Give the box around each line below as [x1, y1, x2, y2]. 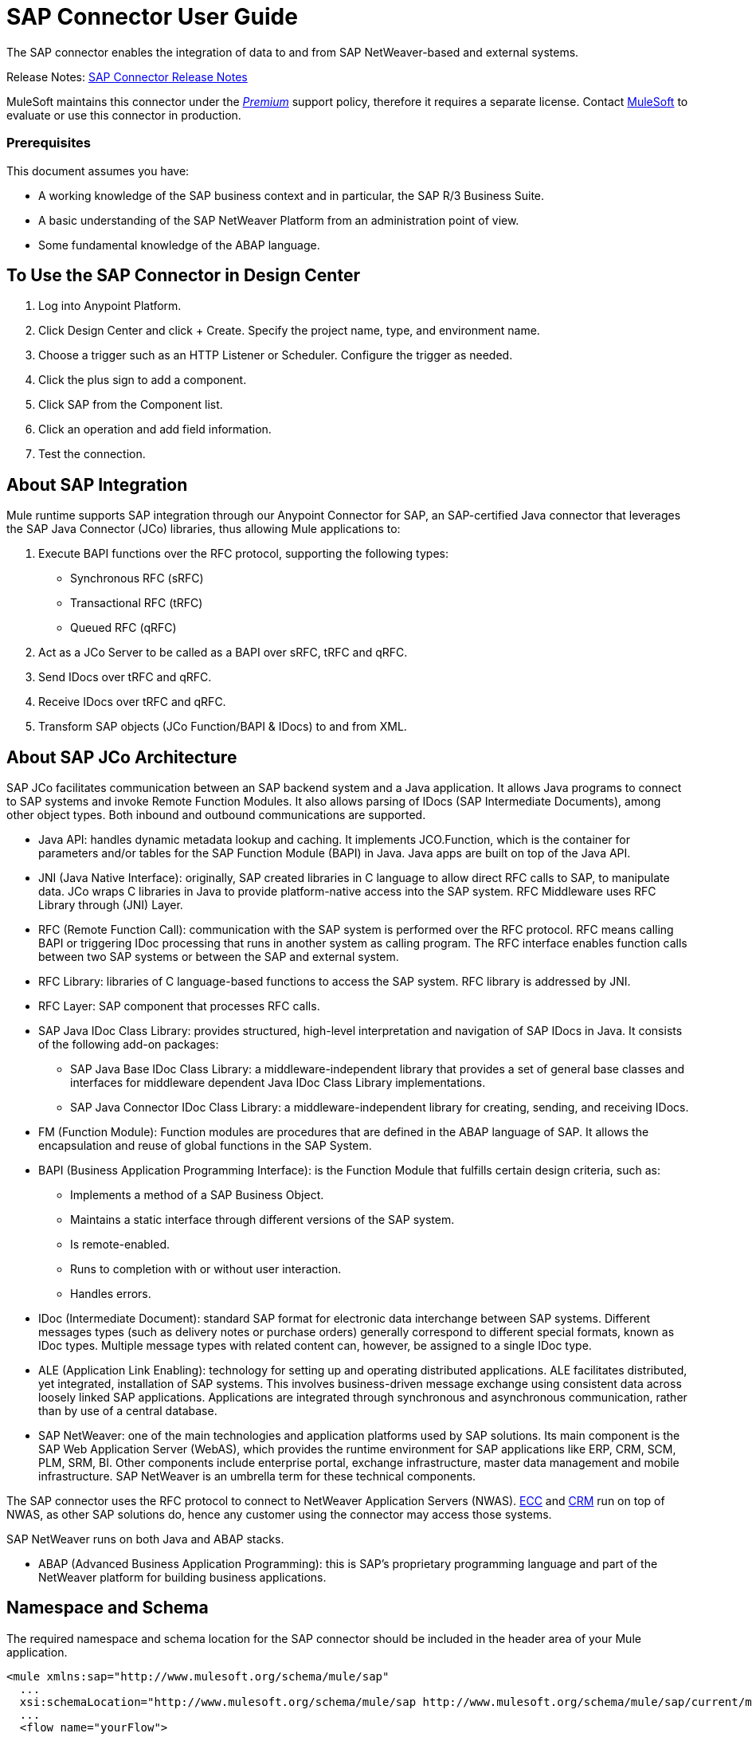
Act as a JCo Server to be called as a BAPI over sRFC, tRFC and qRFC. [38, 645, 408, 660]
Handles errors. [70, 1287, 151, 1301]
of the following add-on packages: [38, 1037, 219, 1052]
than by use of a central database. [38, 1404, 217, 1418]
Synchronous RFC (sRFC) [70, 571, 204, 586]
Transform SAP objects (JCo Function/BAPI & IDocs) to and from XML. [38, 720, 407, 734]
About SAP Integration [6, 474, 188, 495]
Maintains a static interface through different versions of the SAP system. [70, 1213, 455, 1227]
